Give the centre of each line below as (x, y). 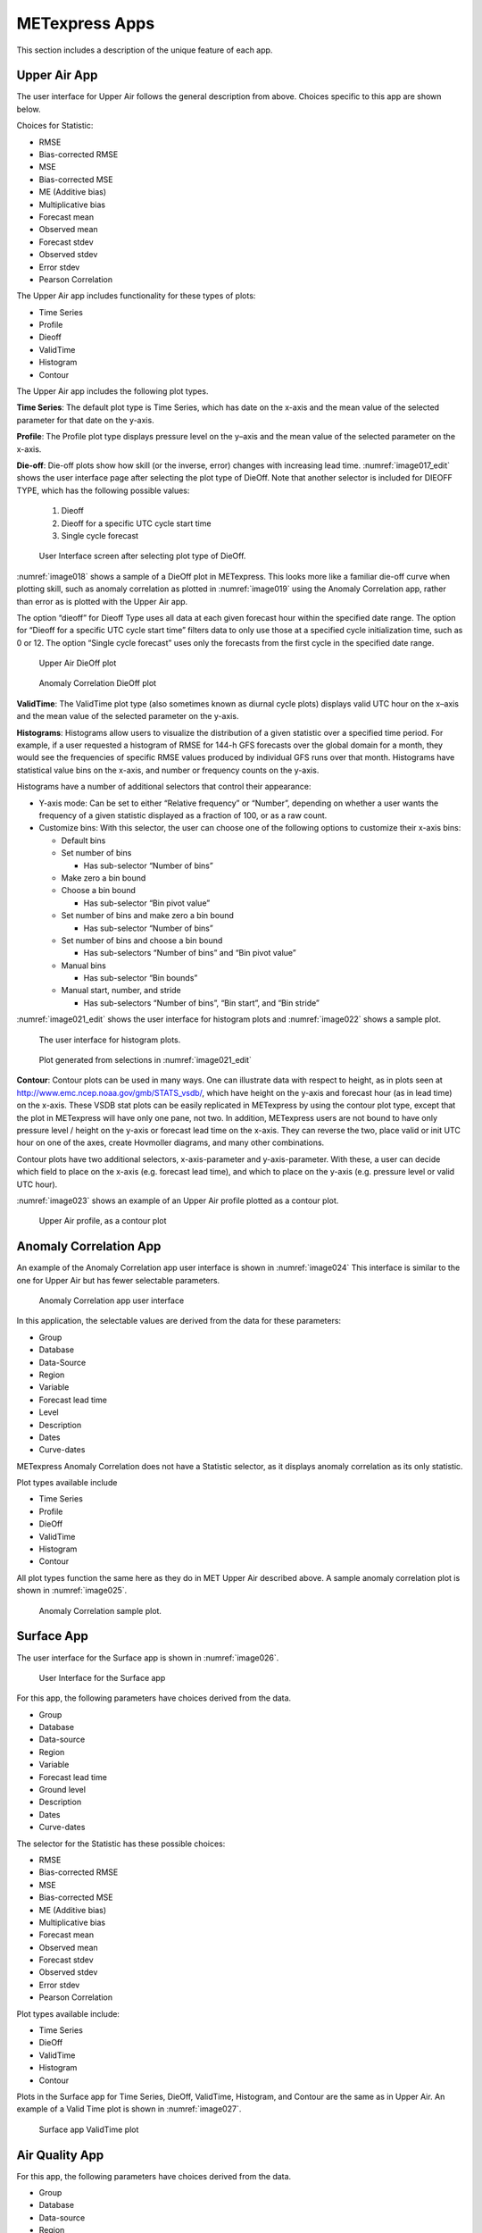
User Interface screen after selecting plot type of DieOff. (142, 556)
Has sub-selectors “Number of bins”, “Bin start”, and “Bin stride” (202, 1003)
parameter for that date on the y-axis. (86, 420)
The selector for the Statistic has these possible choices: (121, 1844)
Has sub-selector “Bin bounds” (141, 978)
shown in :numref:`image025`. (72, 1591)
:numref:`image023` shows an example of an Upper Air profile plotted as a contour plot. (178, 1200)
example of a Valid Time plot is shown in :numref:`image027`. (129, 2109)
